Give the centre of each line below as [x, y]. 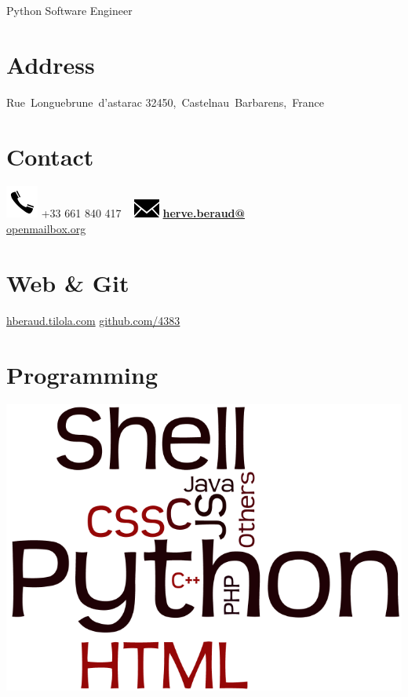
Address [51, 64]
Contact [50, 156]
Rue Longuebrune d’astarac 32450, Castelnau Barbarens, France [165, 102]
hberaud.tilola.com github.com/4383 [93, 320]
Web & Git [68, 282]
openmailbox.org [46, 229]
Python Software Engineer [69, 10]
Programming [82, 374]
